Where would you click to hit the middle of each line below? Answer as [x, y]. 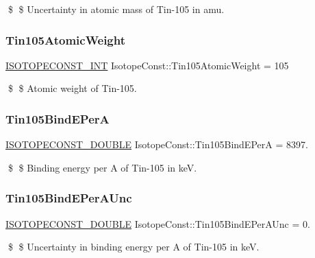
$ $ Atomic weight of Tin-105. [72, 88]
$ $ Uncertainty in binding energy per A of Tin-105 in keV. [134, 247]
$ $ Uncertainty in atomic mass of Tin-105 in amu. [116, 9]
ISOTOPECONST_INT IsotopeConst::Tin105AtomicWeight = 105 [147, 65]
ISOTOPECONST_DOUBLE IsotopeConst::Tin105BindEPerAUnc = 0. [158, 223]
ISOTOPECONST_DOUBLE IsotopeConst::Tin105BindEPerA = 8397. [157, 144]
